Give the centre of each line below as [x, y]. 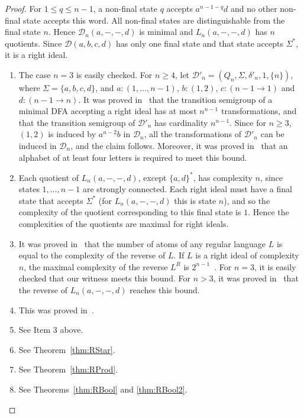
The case [35, 74]
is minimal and [166, 32]
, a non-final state [125, 8]
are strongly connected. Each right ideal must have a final [187, 189]
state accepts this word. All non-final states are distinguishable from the [154, 20]
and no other [254, 8]
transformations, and [259, 111]
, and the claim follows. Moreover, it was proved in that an [179, 145]
